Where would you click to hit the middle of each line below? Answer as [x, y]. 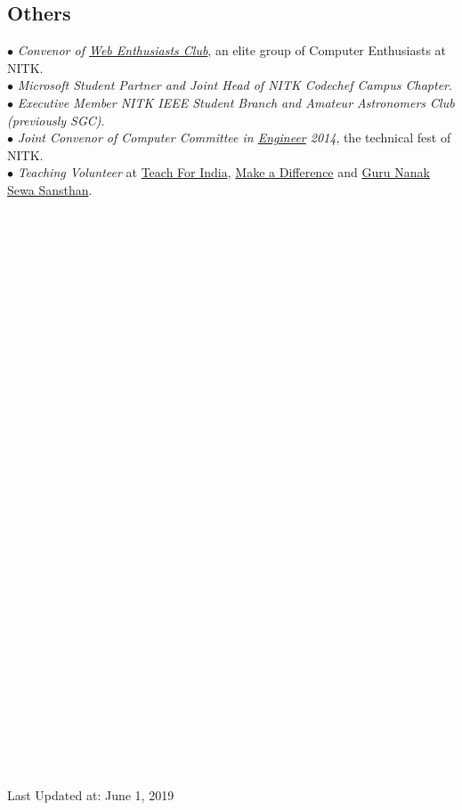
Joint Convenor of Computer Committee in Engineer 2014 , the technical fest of [234, 138]
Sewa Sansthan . [50, 189]
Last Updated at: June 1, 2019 [91, 795]
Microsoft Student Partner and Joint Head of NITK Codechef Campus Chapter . [235, 85]
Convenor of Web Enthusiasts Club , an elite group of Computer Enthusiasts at [232, 50]
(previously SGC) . [56, 120]
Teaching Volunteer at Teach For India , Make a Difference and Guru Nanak [223, 172]
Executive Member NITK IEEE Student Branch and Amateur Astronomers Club [236, 102]
